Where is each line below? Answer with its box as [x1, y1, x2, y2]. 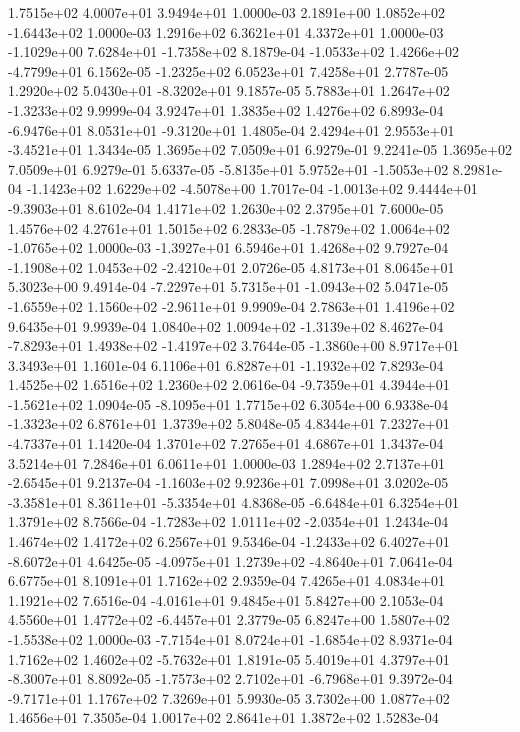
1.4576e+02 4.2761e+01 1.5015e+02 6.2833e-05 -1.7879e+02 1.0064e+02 [8, 217, 450, 238]
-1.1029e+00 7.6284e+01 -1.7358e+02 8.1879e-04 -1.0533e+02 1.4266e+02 [8, 41, 460, 62]
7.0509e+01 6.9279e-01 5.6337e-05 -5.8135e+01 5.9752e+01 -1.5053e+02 [8, 158, 449, 179]
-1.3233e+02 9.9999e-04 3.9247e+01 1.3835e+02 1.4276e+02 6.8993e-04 [8, 99, 444, 120]
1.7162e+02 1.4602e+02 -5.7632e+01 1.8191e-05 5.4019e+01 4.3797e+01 [8, 648, 450, 669]
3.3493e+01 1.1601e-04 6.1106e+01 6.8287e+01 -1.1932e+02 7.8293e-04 [8, 354, 444, 375]
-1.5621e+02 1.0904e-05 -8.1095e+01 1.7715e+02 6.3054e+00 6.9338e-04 [8, 393, 449, 414]
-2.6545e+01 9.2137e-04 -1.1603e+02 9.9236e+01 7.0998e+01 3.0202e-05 [8, 472, 449, 493]
